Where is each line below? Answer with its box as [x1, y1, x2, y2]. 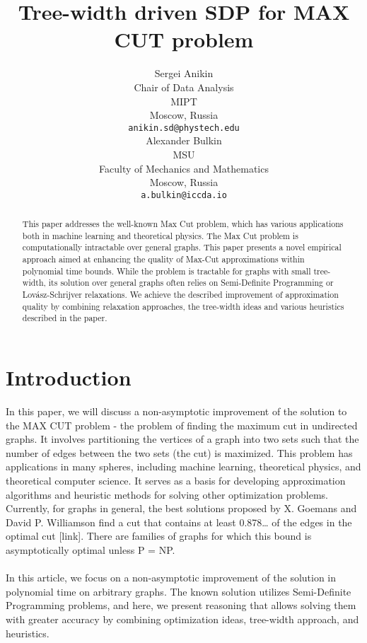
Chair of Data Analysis [134, 79, 234, 94]
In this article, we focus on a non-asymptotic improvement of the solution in [6, 570, 337, 585]
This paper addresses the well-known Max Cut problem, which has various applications [22, 218, 344, 230]
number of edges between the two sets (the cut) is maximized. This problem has [6, 445, 353, 460]
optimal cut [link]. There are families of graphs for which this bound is [6, 528, 312, 543]
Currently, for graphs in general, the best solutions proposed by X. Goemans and [6, 501, 357, 516]
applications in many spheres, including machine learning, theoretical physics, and [6, 459, 361, 474]
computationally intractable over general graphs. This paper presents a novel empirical [22, 241, 342, 253]
